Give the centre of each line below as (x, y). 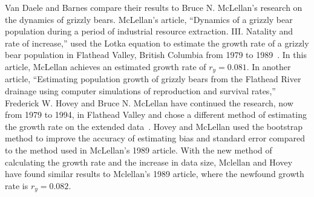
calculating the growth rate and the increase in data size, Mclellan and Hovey (149, 162)
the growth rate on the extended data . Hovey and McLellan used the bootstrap (154, 126)
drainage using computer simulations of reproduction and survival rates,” (140, 91)
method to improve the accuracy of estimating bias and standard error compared (155, 138)
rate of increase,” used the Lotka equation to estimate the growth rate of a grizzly (157, 43)
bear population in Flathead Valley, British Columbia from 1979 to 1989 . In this (156, 55)
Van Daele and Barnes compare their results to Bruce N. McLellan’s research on (154, 7)
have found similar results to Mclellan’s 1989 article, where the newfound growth (155, 174)
